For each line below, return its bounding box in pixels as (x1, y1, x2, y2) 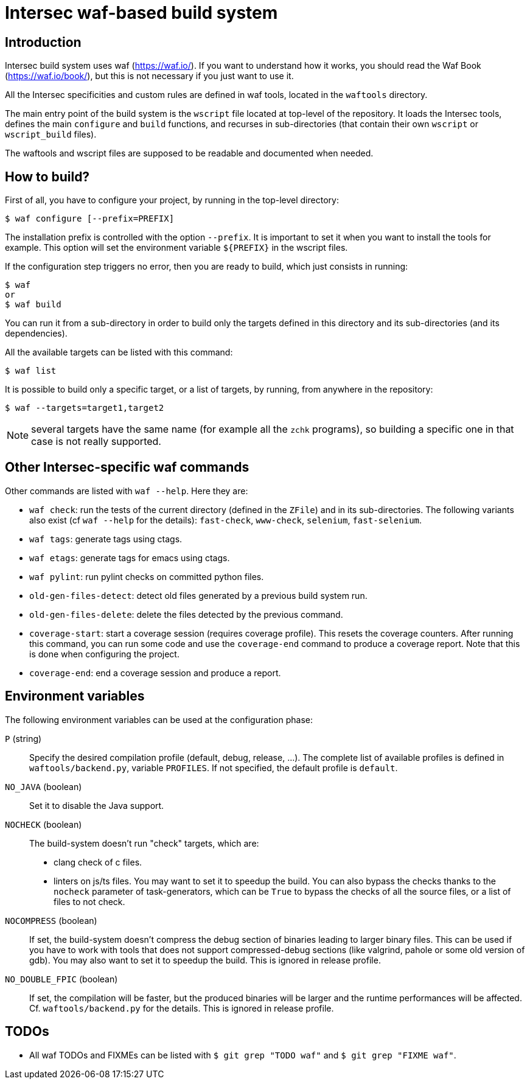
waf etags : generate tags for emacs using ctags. (29, 552, 230, 563)
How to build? (5, 169, 90, 184)
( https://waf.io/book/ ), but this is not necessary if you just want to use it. (5, 71, 294, 82)
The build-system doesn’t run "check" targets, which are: (29, 837, 259, 848)
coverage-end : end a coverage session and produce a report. (29, 667, 281, 678)
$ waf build (5, 299, 61, 310)
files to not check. (54, 896, 125, 907)
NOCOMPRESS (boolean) (5, 915, 97, 926)
